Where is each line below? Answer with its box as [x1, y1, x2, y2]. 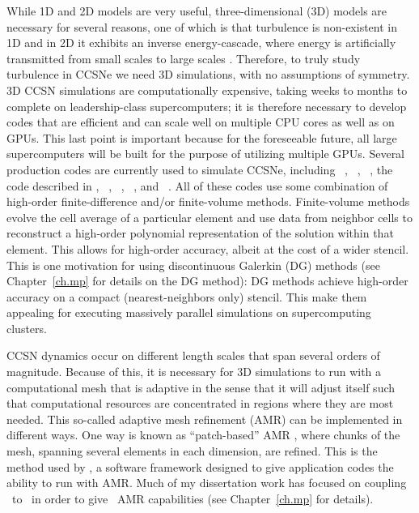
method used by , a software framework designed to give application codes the [6, 458, 394, 475]
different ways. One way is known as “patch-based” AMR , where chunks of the [6, 426, 400, 443]
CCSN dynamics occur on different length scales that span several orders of [6, 347, 380, 364]
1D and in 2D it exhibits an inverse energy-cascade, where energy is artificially [6, 34, 396, 51]
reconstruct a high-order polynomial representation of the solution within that [6, 224, 394, 242]
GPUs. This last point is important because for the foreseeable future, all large [6, 129, 397, 146]
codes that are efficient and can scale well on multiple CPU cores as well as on [6, 113, 395, 130]
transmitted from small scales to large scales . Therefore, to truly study [6, 49, 361, 66]
